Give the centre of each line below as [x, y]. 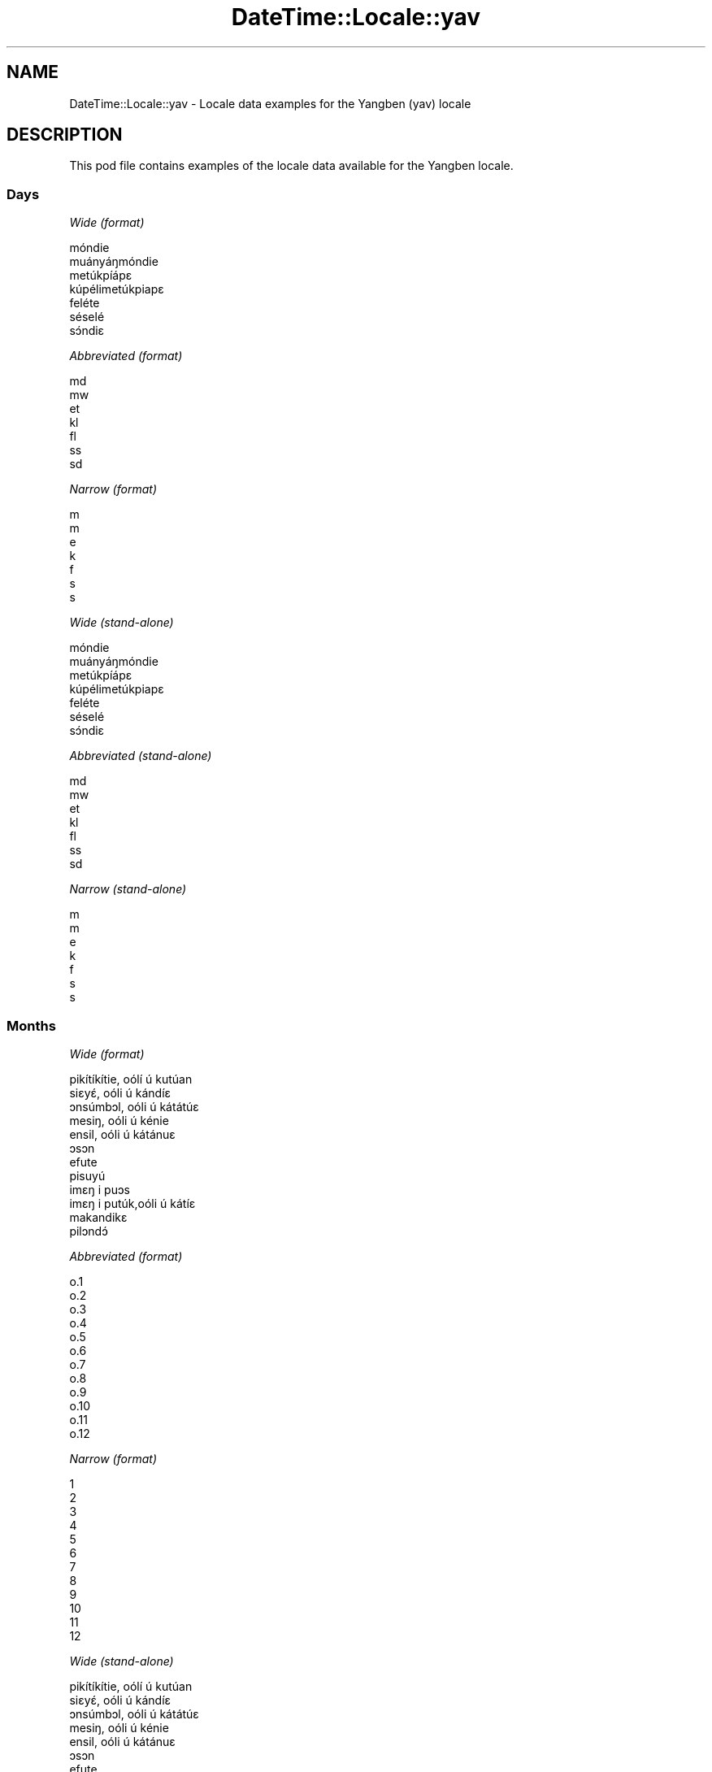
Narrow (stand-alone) [128, 889]
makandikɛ [98, 1217]
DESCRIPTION [65, 135]
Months [31, 1025]
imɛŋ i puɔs [100, 1189]
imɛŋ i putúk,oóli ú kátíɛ [132, 1203]
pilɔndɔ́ [89, 1231]
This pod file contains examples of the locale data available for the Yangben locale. [291, 166]
